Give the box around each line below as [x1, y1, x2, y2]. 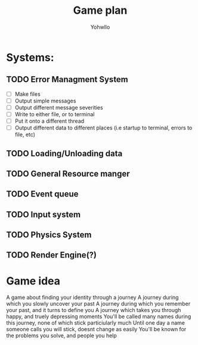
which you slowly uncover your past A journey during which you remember [6, 300, 191, 307]
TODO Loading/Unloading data [6, 148, 123, 159]
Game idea [6, 274, 61, 287]
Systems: [6, 50, 55, 64]
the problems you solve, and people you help [6, 332, 117, 339]
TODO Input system [6, 209, 81, 219]
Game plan [73, 4, 128, 17]
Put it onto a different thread [14, 117, 85, 125]
